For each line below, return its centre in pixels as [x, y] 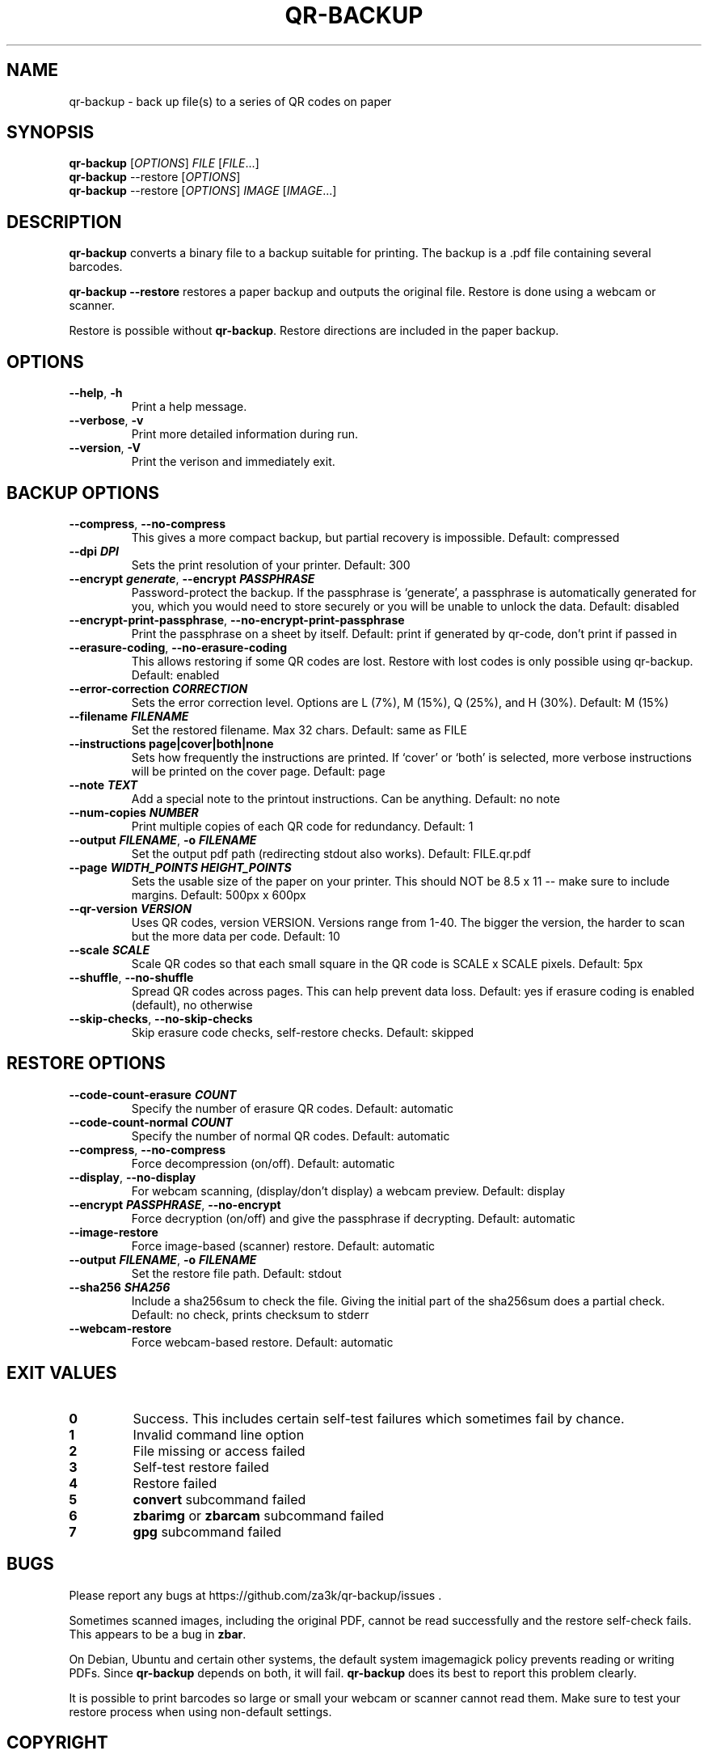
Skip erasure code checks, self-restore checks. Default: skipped [303, 1032]
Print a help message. [189, 407]
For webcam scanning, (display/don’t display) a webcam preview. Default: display [348, 1190]
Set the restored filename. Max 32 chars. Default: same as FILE [299, 729]
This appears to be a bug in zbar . [158, 1634]
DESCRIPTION [64, 222]
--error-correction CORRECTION [158, 688]
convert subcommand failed [219, 1499]
